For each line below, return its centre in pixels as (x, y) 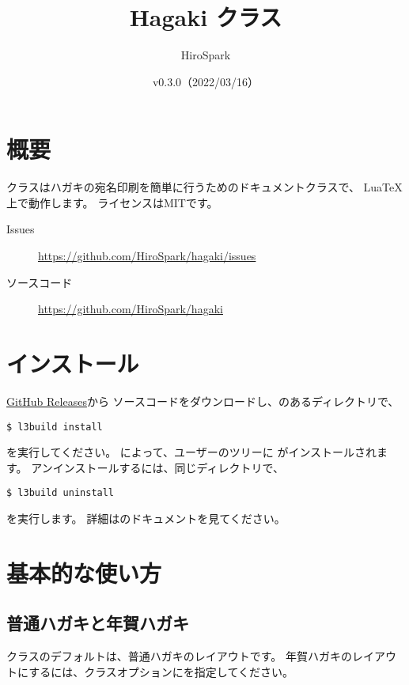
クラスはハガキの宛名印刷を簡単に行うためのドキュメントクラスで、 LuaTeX (204, 187)
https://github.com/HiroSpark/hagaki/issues (147, 256)
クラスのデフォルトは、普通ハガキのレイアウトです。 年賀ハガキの (179, 656)
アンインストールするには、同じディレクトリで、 (157, 467)
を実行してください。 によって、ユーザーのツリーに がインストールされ (192, 452)
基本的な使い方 (84, 572)
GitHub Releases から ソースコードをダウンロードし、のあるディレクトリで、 (203, 401)
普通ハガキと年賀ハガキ (98, 623)
